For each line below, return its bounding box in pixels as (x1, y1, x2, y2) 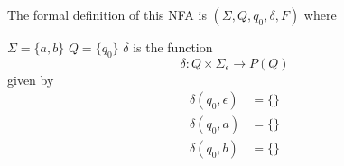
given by (7, 69, 54, 88)
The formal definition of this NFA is (7, 5, 207, 23)
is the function (133, 38, 213, 56)
